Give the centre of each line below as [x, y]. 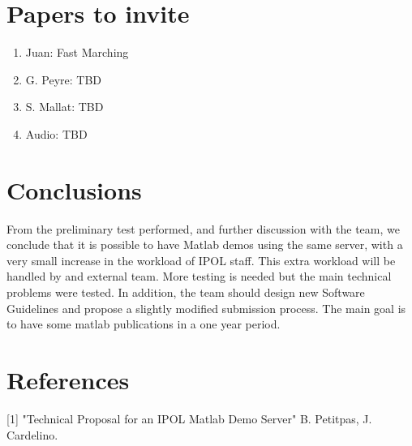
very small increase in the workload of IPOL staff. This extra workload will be [201, 260]
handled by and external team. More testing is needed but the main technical [199, 276]
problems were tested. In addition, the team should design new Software [186, 292]
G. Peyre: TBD [64, 79]
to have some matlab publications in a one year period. [144, 324]
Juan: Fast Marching [77, 52]
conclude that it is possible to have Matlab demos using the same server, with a [205, 244]
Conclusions [74, 189]
